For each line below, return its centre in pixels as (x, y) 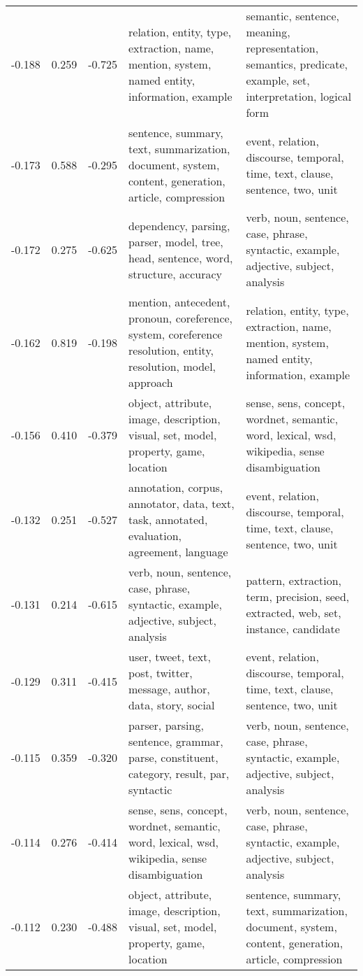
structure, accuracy (176, 274)
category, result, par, (179, 773)
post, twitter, (161, 673)
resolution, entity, (171, 350)
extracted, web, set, (294, 612)
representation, (282, 48)
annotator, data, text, (181, 503)
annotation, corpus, (176, 487)
